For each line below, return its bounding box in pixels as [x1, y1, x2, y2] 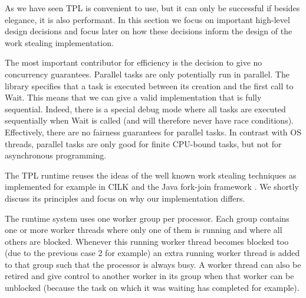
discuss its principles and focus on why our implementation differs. [5, 192, 245, 204]
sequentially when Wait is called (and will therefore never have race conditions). [5, 114, 294, 127]
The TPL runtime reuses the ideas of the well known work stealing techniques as [5, 169, 297, 181]
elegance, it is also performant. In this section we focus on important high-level [5, 13, 290, 25]
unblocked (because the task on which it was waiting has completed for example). [5, 281, 300, 294]
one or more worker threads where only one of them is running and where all [5, 223, 282, 236]
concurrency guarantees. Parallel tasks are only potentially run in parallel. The [5, 67, 289, 80]
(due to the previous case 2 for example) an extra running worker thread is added [5, 247, 300, 259]
